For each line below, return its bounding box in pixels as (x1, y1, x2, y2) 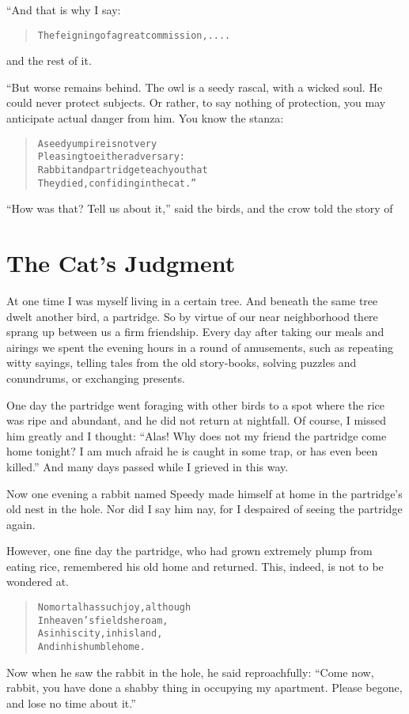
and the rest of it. (6, 52, 92, 69)
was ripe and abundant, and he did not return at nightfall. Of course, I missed (6, 412, 387, 429)
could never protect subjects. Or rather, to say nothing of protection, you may (6, 94, 386, 111)
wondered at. (6, 573, 69, 590)
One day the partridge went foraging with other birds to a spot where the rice (6, 396, 384, 413)
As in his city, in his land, (37, 628, 163, 640)
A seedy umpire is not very (37, 138, 157, 149)
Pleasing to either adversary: (37, 151, 185, 163)
